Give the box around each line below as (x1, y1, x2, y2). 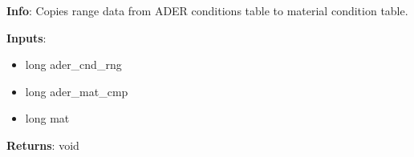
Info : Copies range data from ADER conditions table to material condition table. (6, 2, 408, 18)
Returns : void (6, 136, 79, 153)
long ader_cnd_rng (25, 56, 122, 73)
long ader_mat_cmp (25, 83, 128, 99)
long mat (25, 110, 70, 127)
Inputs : (6, 29, 47, 46)
